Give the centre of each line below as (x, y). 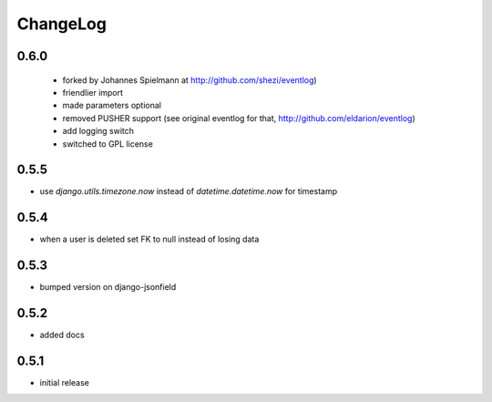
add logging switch (98, 131)
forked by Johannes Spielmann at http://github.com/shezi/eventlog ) (190, 80)
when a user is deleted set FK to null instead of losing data (149, 239)
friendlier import (92, 92)
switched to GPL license (108, 144)
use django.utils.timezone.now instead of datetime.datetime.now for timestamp (189, 191)
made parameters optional (112, 106)
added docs (62, 335)
